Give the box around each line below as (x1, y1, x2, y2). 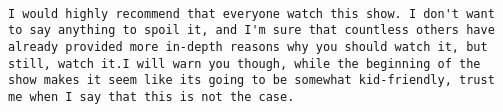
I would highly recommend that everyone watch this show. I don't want (8, 6, 495, 21)
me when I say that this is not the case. (8, 89, 295, 104)
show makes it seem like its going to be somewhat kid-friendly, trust (8, 73, 495, 88)
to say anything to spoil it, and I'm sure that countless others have (8, 23, 495, 38)
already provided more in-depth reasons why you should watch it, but (8, 39, 488, 54)
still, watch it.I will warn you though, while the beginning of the (8, 56, 481, 71)
